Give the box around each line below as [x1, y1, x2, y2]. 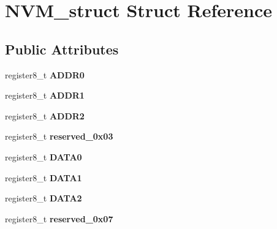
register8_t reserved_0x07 [5, 212, 113, 225]
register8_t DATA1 [5, 171, 82, 184]
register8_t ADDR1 [5, 89, 85, 102]
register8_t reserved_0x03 [5, 130, 113, 143]
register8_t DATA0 [5, 150, 82, 163]
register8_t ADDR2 [5, 109, 85, 122]
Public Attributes [5, 39, 119, 58]
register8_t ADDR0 [5, 68, 85, 81]
